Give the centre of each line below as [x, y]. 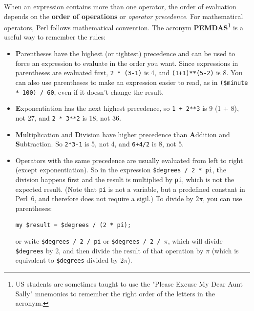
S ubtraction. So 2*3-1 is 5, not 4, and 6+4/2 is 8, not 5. [100, 144]
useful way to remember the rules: [55, 37]
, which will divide [195, 241]
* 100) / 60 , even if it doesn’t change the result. [90, 92]
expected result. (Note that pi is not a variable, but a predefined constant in [130, 189]
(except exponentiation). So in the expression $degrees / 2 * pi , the [121, 170]
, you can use [222, 198]
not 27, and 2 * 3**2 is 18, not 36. [68, 117]
